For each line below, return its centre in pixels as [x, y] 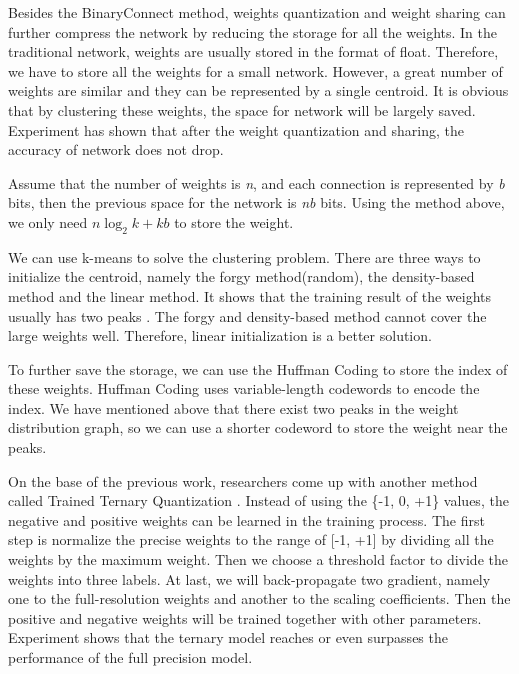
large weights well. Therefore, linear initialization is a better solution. [220, 335]
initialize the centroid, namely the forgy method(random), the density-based [241, 276]
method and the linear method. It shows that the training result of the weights [250, 295]
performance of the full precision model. [130, 657]
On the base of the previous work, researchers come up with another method [243, 480]
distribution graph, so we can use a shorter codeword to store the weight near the [258, 427]
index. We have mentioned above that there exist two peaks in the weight [233, 407]
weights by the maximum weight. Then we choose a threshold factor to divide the [258, 559]
